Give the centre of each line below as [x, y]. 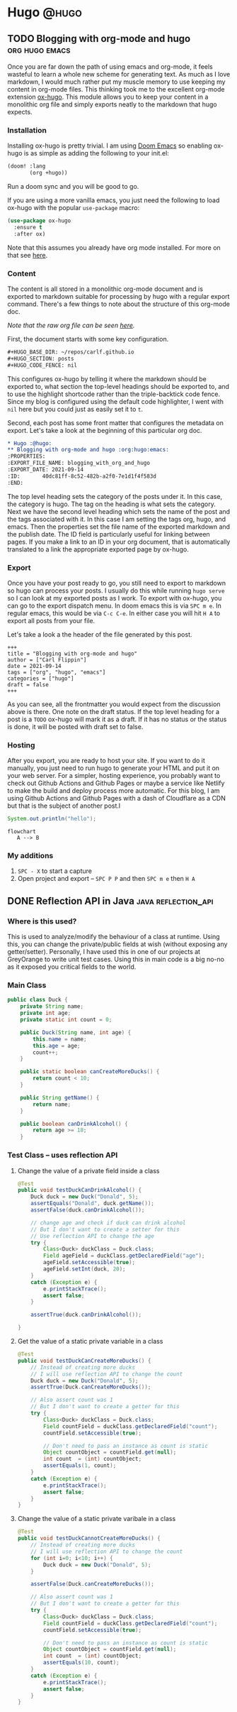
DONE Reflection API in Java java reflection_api [110, 901]
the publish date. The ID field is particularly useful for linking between [109, 534]
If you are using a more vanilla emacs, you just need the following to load [114, 200]
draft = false [28, 685]
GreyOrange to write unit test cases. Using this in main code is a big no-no [116, 960]
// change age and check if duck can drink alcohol [108, 1223]
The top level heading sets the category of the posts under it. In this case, [115, 496]
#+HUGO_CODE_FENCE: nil [42, 365]
